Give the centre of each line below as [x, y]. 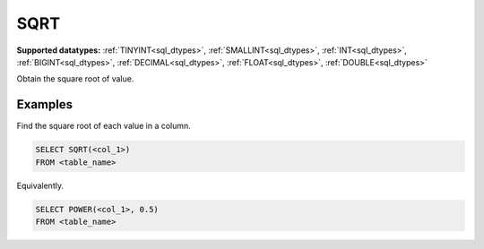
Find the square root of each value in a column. [104, 126]
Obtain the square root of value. [75, 79]
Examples [45, 104]
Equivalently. [40, 185]
